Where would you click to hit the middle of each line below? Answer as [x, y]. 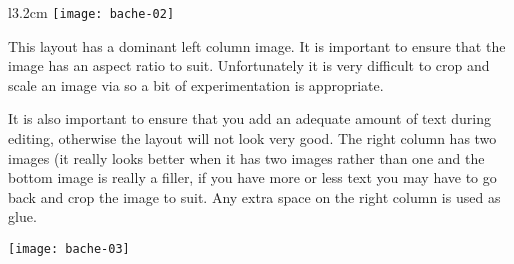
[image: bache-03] [69, 249]
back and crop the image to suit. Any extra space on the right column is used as [254, 196]
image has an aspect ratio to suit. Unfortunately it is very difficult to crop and [249, 65]
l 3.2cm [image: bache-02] [91, 12]
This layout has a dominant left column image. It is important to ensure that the [257, 45]
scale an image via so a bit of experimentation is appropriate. [196, 84]
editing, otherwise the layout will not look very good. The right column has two [252, 138]
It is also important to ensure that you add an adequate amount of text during [249, 118]
